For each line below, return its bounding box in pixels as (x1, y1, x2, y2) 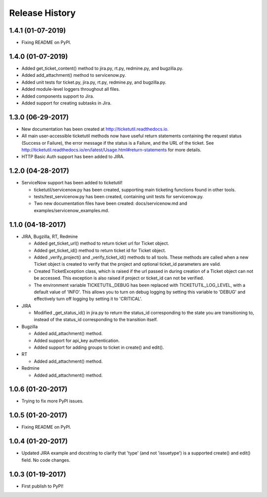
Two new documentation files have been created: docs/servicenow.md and (34, 201, 187, 207)
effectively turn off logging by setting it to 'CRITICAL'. (34, 296, 142, 302)
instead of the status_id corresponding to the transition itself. (34, 317, 158, 323)
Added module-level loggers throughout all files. (21, 86, 120, 92)
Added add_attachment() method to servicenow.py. (21, 72, 126, 78)
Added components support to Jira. (21, 93, 94, 99)
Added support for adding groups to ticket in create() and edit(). (34, 344, 164, 350)
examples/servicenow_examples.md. (34, 207, 109, 213)
